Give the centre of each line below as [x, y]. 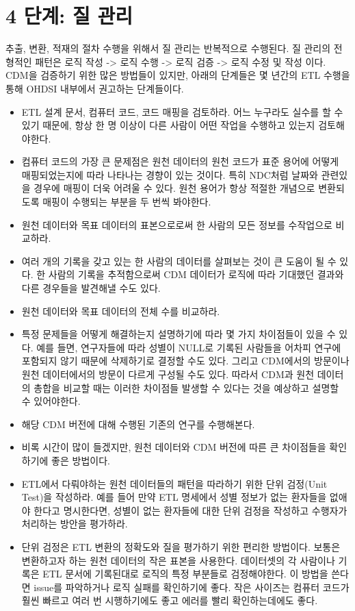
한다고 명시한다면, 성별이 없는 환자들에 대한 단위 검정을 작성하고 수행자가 [190, 510]
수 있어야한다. [51, 401]
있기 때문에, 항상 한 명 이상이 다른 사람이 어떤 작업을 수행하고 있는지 [168, 125]
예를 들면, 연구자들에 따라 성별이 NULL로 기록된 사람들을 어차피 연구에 [189, 347]
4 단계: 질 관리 [69, 15]
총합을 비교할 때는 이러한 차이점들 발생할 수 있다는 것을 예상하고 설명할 [186, 387]
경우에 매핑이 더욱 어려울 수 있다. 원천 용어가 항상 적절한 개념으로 [174, 188]
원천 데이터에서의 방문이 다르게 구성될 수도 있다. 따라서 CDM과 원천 [168, 374]
